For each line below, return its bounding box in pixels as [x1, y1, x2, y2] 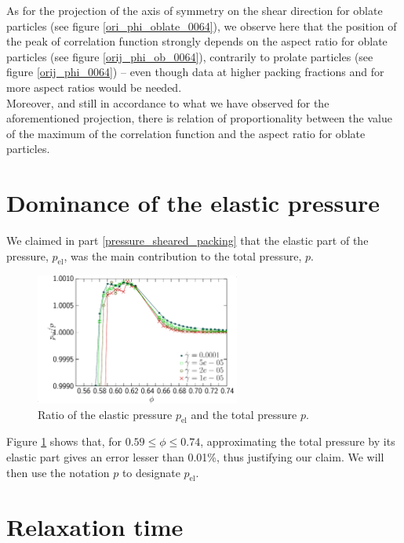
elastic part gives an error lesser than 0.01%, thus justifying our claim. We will [6, 448, 384, 465]
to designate [122, 464, 180, 480]
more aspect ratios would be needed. [6, 78, 182, 95]
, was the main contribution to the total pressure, [64, 247, 302, 264]
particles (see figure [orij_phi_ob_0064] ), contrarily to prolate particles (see [6, 48, 373, 64]
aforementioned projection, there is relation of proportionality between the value [6, 110, 392, 126]
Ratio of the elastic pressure [38, 406, 173, 422]
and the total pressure [191, 406, 297, 422]
